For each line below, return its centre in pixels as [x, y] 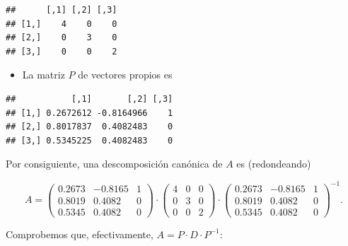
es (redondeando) [274, 164]
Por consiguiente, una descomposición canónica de [114, 164]
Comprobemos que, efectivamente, [80, 234]
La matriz [43, 75]
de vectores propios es [125, 75]
